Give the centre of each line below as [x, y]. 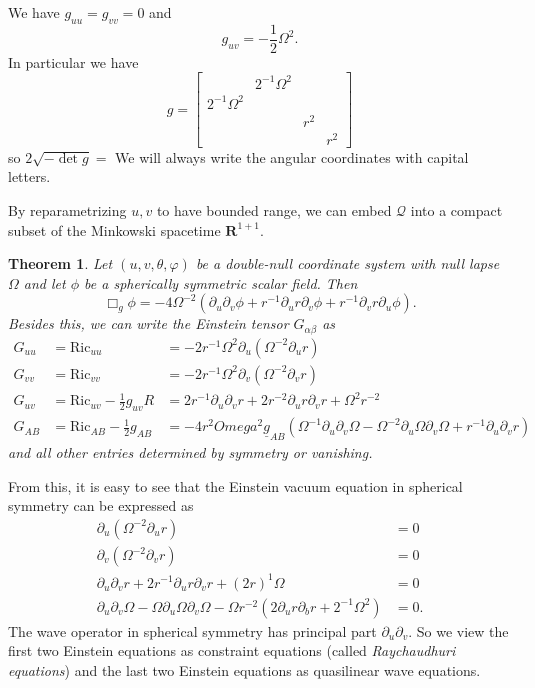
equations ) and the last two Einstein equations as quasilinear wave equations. [244, 669]
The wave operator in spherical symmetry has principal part [192, 630]
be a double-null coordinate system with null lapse [347, 263]
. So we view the [458, 630]
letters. [29, 176]
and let [44, 282]
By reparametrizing [67, 209]
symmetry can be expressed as [101, 505]
